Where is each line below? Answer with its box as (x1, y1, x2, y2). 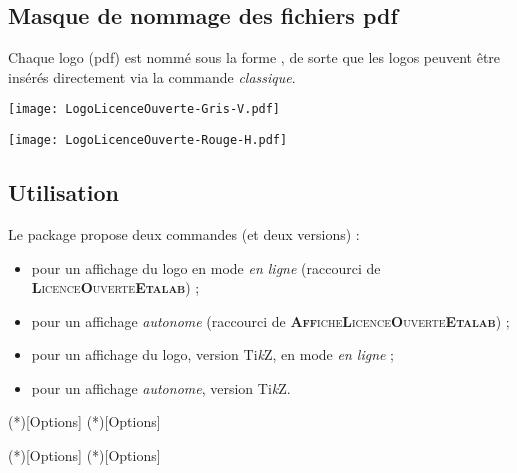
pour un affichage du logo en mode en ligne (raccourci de (31, 257, 381, 278)
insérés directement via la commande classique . (8, 66, 296, 87)
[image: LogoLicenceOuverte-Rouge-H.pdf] (8, 133, 288, 148)
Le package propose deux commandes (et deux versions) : (8, 223, 360, 244)
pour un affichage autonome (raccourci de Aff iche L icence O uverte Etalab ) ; (31, 310, 510, 331)
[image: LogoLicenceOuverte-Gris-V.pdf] (8, 102, 281, 117)
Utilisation (8, 177, 119, 208)
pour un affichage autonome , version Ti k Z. (31, 377, 291, 398)
